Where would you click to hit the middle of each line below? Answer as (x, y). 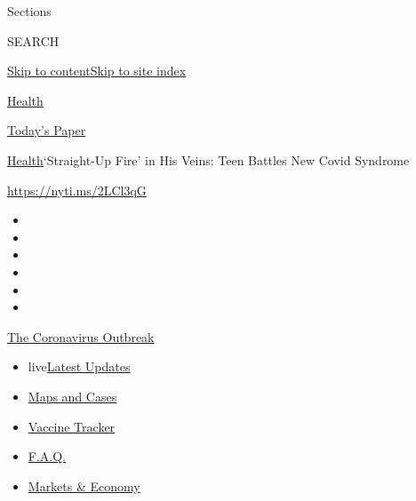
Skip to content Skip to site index (97, 71)
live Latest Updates (79, 366)
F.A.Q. (47, 456)
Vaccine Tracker (72, 426)
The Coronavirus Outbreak (81, 336)
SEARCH (33, 40)
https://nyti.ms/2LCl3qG (77, 190)
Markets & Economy (84, 485)
